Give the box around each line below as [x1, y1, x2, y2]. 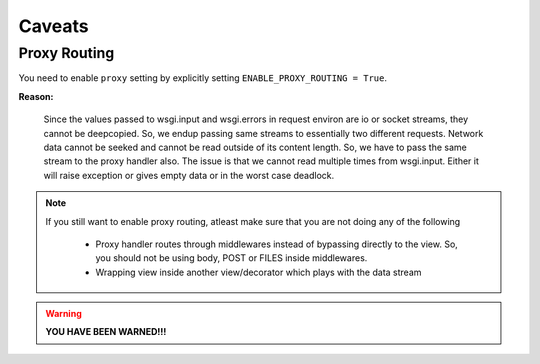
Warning [45, 308, 82, 320]
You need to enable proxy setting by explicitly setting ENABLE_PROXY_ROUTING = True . [18, 72, 387, 84]
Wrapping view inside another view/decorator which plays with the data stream [95, 266, 422, 278]
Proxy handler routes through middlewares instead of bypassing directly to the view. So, [95, 238, 459, 250]
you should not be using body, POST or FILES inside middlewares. [95, 252, 368, 264]
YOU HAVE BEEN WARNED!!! [45, 326, 167, 338]
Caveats [18, 15, 89, 37]
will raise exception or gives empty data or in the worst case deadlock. [43, 169, 335, 181]
